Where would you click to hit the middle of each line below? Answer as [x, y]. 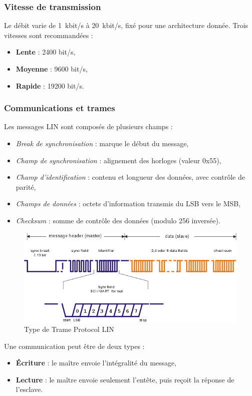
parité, [26, 186]
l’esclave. [29, 389]
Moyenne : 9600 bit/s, [52, 69]
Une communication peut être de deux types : [74, 346]
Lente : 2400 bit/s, [46, 52]
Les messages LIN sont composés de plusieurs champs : [88, 126]
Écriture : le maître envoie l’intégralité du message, [96, 363]
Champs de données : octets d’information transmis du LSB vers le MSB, [128, 204]
